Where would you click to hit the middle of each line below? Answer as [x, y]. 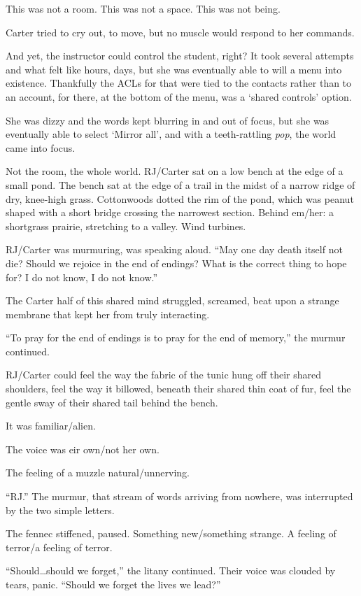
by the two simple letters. [60, 510]
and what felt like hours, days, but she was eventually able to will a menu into [174, 69]
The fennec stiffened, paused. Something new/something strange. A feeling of [171, 533]
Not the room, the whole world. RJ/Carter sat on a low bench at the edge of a [175, 171]
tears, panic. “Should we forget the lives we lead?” [113, 584]
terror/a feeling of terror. [59, 547]
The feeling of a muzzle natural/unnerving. [98, 473]
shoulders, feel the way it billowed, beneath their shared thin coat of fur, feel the [178, 389]
